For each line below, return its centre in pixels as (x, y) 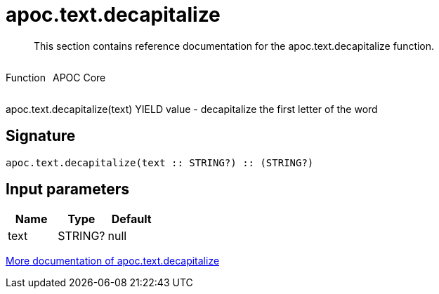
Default (131, 219)
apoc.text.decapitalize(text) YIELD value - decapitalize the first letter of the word (192, 109)
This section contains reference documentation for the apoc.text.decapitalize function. (234, 46)
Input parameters (68, 189)
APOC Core (79, 77)
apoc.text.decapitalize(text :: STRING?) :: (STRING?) (160, 162)
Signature (41, 136)
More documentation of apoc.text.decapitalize (113, 261)
